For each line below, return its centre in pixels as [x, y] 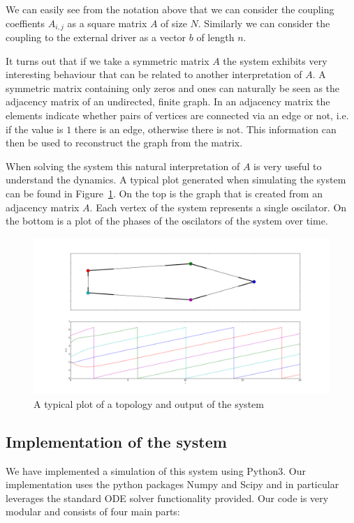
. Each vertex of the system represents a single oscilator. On [218, 207]
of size [174, 23]
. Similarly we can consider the [264, 23]
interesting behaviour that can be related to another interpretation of [154, 74]
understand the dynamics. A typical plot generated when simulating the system [176, 180]
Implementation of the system [116, 441]
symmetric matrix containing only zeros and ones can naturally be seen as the [173, 88]
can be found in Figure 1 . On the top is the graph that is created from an [164, 193]
